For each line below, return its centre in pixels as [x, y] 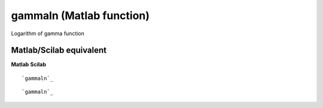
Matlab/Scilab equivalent [59, 50]
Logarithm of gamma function [48, 33]
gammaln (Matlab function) [80, 16]
